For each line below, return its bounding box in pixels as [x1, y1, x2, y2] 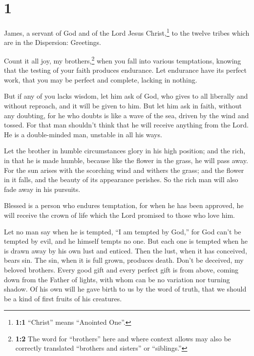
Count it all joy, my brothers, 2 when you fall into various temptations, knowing [4, 54, 241, 65]
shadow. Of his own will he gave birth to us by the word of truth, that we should [4, 284, 247, 294]
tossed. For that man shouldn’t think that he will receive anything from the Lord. [4, 120, 249, 130]
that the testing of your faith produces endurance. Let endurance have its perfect [4, 65, 247, 75]
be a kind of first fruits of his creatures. [4, 293, 122, 303]
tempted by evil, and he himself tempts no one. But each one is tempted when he [4, 236, 248, 246]
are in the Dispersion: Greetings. [4, 37, 101, 47]
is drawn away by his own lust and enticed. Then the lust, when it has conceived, [4, 245, 247, 255]
